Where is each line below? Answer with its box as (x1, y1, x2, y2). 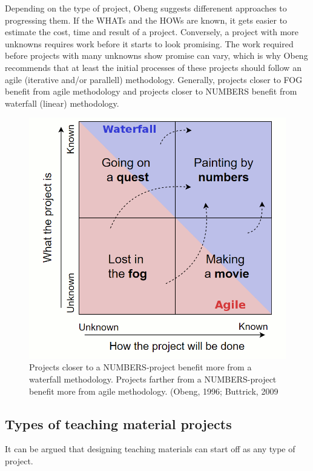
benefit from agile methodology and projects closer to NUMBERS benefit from (5, 85, 297, 98)
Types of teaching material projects (5, 414, 232, 433)
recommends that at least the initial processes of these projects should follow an (5, 61, 301, 73)
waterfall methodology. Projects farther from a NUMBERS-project (29, 373, 277, 386)
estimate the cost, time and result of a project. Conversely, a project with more (5, 25, 299, 38)
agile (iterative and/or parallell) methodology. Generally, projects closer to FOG (5, 73, 303, 85)
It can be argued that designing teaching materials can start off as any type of (5, 443, 295, 455)
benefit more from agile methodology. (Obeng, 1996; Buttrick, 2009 (29, 384, 278, 397)
